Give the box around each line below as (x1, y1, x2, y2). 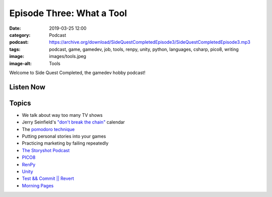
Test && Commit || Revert (22, 175, 74, 181)
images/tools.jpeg (49, 53, 87, 59)
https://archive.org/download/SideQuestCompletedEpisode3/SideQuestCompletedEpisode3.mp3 (49, 39, 250, 45)
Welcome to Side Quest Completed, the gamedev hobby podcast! (9, 70, 146, 76)
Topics (9, 99, 31, 107)
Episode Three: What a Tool (9, 8, 127, 19)
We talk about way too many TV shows (22, 112, 103, 118)
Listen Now (9, 83, 45, 91)
